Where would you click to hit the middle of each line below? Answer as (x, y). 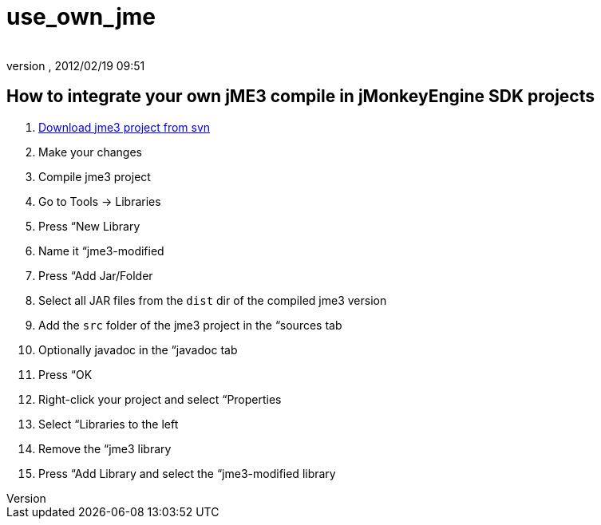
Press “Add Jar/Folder (96, 275)
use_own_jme (81, 17)
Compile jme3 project (95, 176)
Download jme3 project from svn (125, 127)
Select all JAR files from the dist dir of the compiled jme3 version (213, 300)
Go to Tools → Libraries (100, 201)
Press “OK (65, 374)
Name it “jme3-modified (101, 251)
